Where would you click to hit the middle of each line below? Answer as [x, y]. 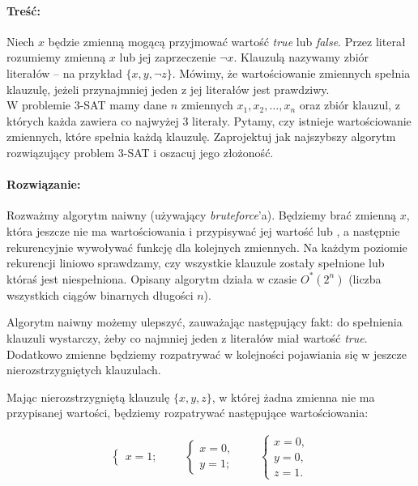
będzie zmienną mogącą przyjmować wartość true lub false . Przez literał [227, 41]
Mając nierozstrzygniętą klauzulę [88, 396]
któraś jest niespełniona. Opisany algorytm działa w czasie [152, 278]
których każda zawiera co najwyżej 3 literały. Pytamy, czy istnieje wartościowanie [209, 120]
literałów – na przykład [64, 72]
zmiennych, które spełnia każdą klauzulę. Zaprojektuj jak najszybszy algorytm [201, 136]
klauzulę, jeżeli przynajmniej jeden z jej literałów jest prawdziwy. [168, 89]
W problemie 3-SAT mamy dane [87, 105]
